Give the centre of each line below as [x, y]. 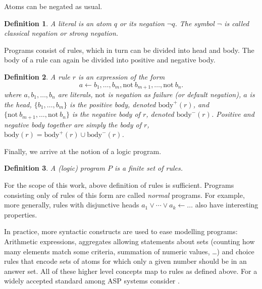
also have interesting [227, 205]
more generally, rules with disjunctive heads [72, 205]
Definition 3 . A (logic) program [55, 168]
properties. [21, 214]
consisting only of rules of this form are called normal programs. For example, [124, 195]
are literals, [75, 94]
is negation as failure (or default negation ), [174, 94]
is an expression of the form [122, 76]
